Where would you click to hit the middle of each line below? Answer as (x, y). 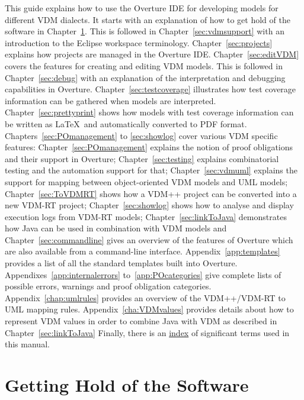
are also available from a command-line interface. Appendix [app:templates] (143, 251)
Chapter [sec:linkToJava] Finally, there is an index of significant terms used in (147, 332)
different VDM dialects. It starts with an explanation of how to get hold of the (148, 19)
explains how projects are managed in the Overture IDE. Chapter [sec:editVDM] (152, 54)
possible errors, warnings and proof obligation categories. (108, 286)
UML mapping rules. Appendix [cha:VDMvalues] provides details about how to (149, 309)
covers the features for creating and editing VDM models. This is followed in (144, 65)
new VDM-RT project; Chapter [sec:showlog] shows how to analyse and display (149, 205)
